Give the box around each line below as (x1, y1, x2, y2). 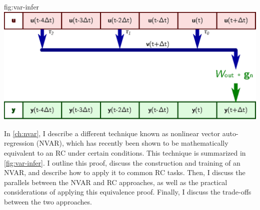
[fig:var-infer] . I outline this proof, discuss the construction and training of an (4, 157, 240, 168)
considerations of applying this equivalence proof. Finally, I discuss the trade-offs (4, 187, 251, 197)
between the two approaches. (4, 196, 92, 207)
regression (4, 138, 34, 148)
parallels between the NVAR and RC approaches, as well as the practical (4, 177, 227, 187)
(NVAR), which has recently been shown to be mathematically (36, 138, 228, 148)
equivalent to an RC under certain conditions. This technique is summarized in (4, 147, 246, 158)
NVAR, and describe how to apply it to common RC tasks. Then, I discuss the (4, 167, 245, 178)
